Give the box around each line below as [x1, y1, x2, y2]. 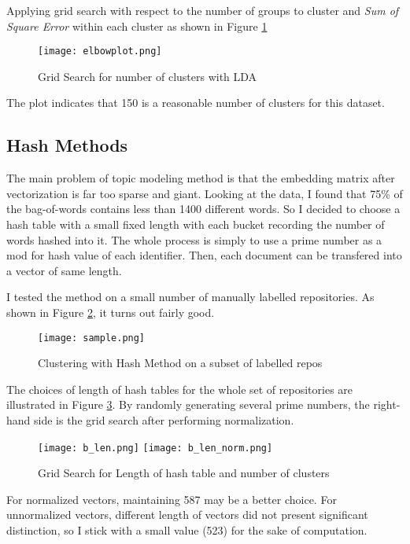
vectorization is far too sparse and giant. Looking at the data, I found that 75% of [6, 185, 403, 201]
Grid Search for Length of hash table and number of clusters [38, 465, 330, 481]
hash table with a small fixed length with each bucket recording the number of [6, 216, 385, 233]
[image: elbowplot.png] [38, 46, 162, 57]
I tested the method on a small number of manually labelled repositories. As [6, 289, 375, 305]
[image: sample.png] [38, 332, 146, 344]
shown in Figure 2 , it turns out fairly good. [6, 303, 215, 320]
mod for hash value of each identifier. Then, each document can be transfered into [6, 247, 402, 263]
